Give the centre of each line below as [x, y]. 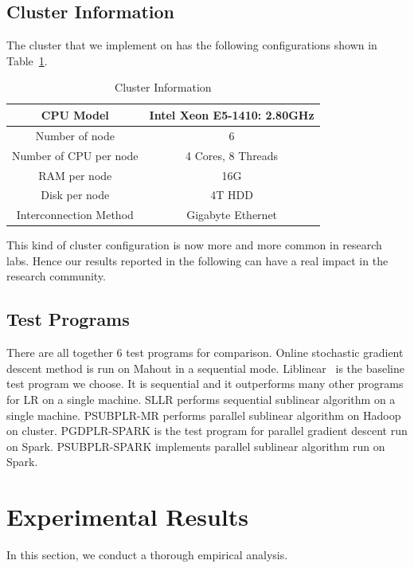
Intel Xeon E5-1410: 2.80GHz [232, 114]
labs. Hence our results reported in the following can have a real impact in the [197, 260]
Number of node [75, 135]
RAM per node [75, 175]
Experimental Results [127, 517]
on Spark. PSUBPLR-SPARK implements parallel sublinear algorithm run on [196, 446]
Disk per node [75, 195]
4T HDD [232, 195]
